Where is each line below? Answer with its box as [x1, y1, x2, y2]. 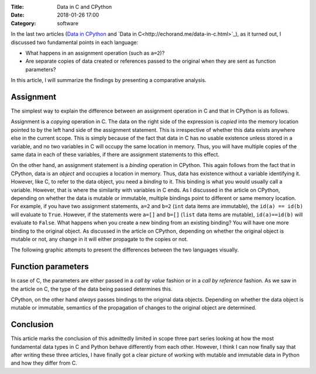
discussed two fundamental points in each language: [11, 39, 139, 46]
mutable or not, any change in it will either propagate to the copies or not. [11, 235, 188, 243]
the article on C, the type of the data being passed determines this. [11, 285, 173, 293]
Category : [11, 19, 36, 26]
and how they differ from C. [11, 359, 77, 366]
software [57, 19, 78, 26]
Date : [11, 12, 25, 19]
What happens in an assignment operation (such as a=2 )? [25, 49, 165, 56]
